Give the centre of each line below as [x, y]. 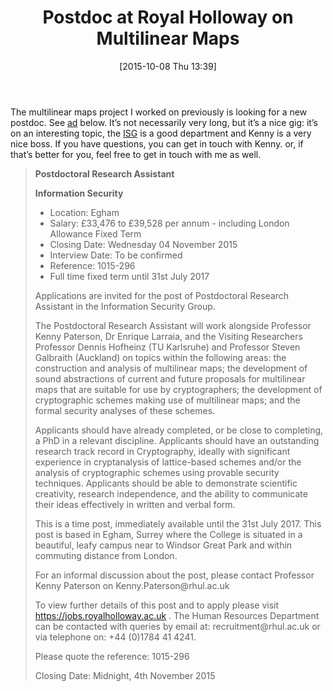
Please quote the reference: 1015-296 [112, 656]
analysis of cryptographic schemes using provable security [157, 472]
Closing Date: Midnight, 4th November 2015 [125, 675]
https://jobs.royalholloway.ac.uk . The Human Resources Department [177, 615]
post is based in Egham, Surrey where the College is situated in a [168, 534]
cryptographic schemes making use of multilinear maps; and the [167, 400]
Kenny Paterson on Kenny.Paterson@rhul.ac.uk [132, 585]
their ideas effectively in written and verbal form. [135, 504]
